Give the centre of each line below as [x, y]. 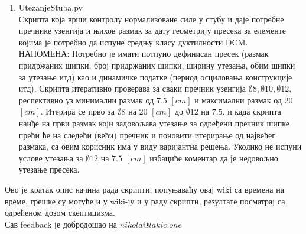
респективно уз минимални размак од [86, 100]
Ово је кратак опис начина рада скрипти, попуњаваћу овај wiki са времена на [144, 189]
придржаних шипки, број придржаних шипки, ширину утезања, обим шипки [157, 65]
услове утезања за [51, 157]
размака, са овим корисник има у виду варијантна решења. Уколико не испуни [160, 146]
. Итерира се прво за [77, 111]
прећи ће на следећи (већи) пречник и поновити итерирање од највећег [147, 134]
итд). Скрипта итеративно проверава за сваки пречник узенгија [132, 88]
